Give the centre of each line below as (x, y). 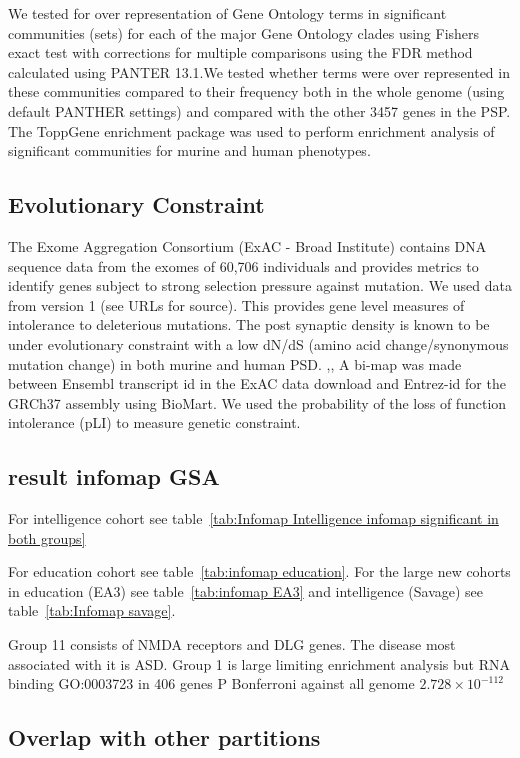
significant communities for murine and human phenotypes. (189, 150)
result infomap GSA (114, 476)
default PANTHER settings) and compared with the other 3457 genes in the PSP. (259, 110)
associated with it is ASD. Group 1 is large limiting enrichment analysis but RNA (259, 663)
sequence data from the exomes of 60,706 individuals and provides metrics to (243, 265)
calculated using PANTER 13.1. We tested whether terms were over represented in (259, 71)
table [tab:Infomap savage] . (92, 610)
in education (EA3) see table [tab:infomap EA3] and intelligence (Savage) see (246, 590)
